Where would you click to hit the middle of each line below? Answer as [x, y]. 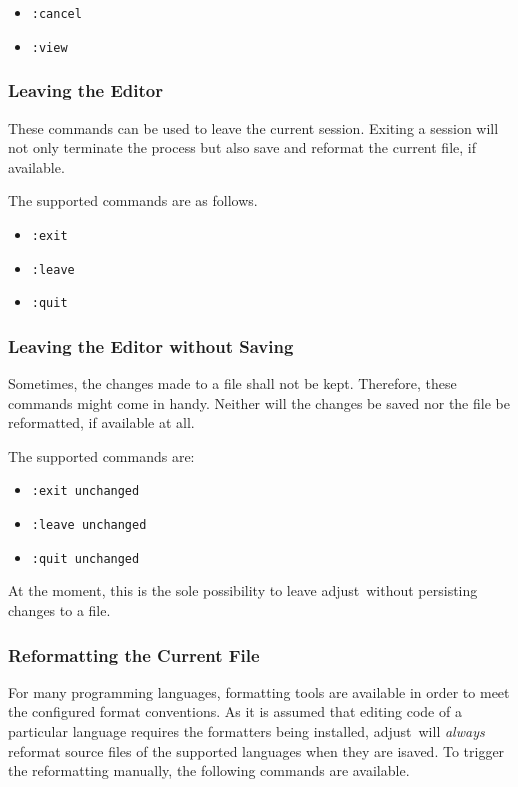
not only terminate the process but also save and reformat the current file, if [242, 147]
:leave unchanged [89, 525]
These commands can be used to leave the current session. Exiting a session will [253, 127]
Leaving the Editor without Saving [151, 345]
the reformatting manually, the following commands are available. [209, 770]
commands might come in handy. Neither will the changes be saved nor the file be [259, 402]
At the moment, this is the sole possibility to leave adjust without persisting [243, 590]
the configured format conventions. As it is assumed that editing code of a [235, 711]
